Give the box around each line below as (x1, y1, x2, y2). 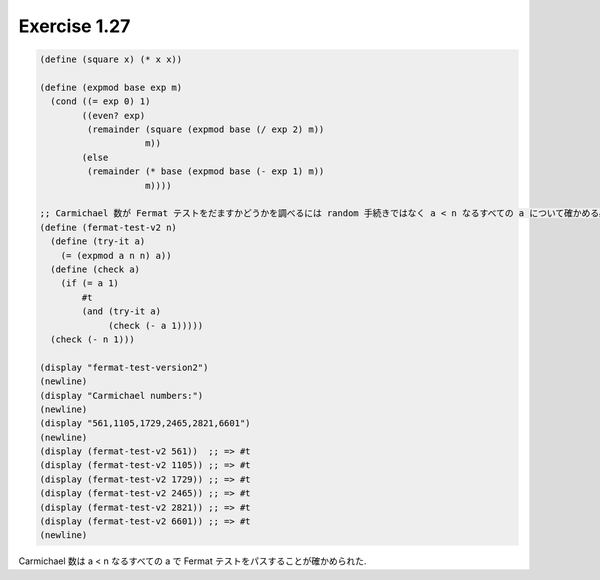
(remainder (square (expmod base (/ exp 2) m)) (86, 124, 325, 135)
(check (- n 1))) (50, 333, 135, 345)
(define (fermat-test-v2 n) (39, 221, 177, 233)
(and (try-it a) (81, 306, 162, 317)
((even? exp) (81, 110, 146, 121)
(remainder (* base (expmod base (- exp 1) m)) (86, 166, 325, 177)
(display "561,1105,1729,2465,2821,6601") (39, 418, 251, 429)
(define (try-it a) (50, 236, 146, 247)
